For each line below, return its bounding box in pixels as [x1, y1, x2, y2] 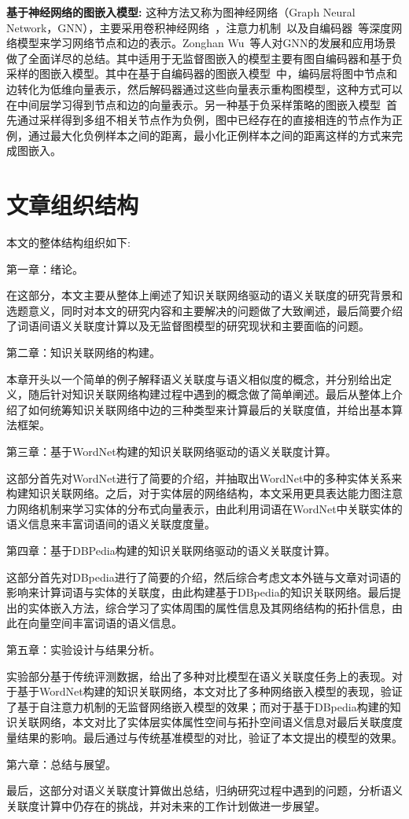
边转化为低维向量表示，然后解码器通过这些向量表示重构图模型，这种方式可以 [6, 80, 403, 97]
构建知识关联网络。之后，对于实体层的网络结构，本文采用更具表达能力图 [6, 485, 381, 501]
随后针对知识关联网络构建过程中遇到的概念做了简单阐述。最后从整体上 [28, 386, 392, 402]
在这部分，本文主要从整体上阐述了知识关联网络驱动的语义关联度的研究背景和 [6, 287, 403, 303]
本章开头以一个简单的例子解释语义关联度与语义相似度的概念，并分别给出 [6, 370, 381, 387]
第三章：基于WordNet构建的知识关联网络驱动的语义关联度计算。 [6, 443, 337, 459]
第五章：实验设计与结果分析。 [6, 641, 160, 657]
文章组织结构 [6, 189, 139, 221]
